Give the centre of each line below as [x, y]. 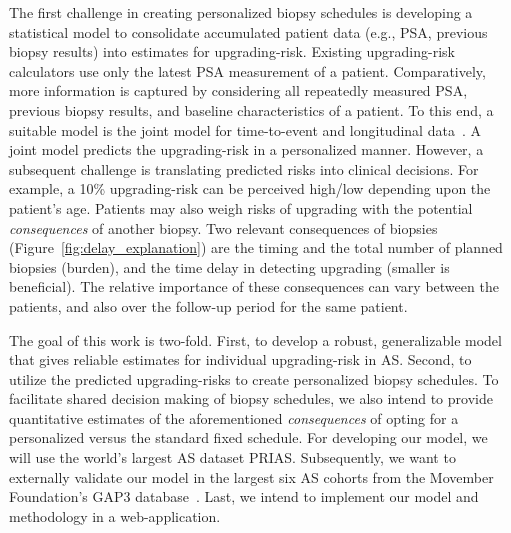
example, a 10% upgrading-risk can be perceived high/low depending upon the [250, 188]
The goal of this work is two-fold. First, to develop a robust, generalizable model [255, 339]
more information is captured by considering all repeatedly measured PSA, [238, 90]
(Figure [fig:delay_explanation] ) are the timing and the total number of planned [256, 247]
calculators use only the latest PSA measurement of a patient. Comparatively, [247, 70]
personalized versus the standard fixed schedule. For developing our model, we [248, 437]
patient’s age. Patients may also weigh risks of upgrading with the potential [241, 207]
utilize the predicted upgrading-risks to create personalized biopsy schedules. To [254, 378]
